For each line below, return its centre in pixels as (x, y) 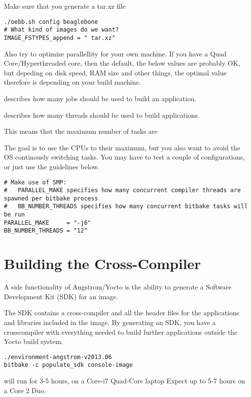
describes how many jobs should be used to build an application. (100, 98)
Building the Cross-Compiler (102, 263)
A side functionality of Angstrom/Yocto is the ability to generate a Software (118, 287)
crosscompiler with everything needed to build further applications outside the (121, 332)
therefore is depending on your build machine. (72, 82)
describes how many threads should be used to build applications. (102, 115)
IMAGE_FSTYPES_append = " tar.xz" (60, 38)
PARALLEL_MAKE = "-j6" (47, 223)
